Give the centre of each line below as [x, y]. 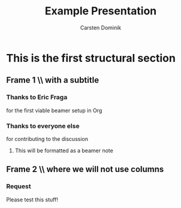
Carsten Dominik [101, 28]
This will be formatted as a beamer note [64, 150]
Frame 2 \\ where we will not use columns [85, 169]
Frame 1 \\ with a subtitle [53, 80]
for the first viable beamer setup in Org [54, 110]
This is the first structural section [91, 58]
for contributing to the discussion [47, 138]
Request [19, 186]
